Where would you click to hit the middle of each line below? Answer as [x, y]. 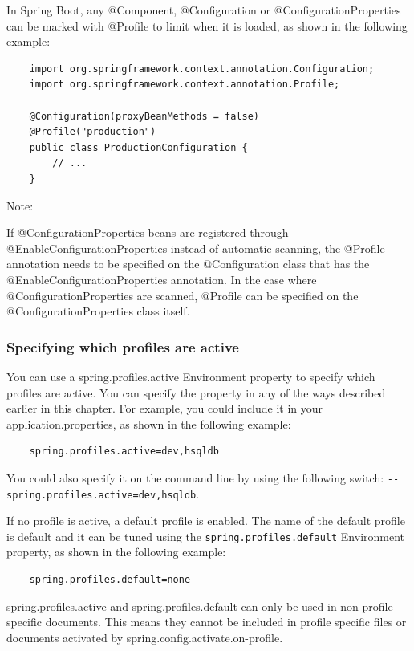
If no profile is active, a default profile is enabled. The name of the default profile [206, 521]
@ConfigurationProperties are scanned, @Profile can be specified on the [183, 295]
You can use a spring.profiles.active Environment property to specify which [191, 376]
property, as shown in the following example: [116, 552]
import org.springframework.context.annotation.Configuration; [202, 69]
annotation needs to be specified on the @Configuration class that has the [188, 264]
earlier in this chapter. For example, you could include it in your [165, 408]
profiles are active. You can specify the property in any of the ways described [196, 392]
